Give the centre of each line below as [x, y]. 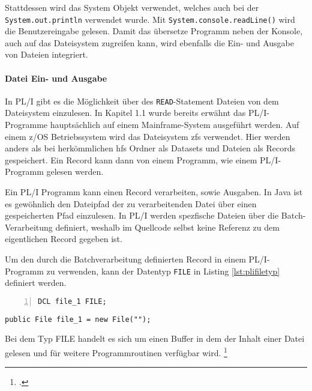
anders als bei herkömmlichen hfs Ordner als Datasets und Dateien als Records [150, 148]
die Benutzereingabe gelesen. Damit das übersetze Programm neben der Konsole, [154, 31]
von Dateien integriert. [46, 54]
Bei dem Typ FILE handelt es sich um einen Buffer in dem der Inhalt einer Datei [155, 338]
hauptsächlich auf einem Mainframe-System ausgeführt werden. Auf [175, 125]
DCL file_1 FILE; [72, 301]
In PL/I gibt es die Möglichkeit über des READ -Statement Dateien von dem [142, 101]
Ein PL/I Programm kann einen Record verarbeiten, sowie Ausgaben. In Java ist [154, 192]
